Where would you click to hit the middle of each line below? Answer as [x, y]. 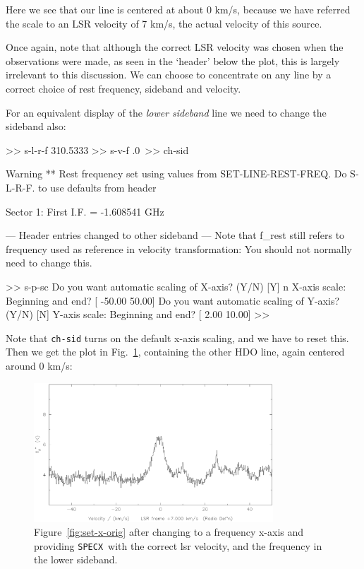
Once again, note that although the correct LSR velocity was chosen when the [175, 47]
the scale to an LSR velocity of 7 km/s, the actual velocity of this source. [164, 23]
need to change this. [49, 263]
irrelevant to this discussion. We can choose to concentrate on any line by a [169, 75]
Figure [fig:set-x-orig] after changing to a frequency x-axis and [169, 532]
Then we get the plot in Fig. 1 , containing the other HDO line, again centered [175, 352]
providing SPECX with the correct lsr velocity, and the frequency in [178, 545]
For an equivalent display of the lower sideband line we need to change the [166, 112]
